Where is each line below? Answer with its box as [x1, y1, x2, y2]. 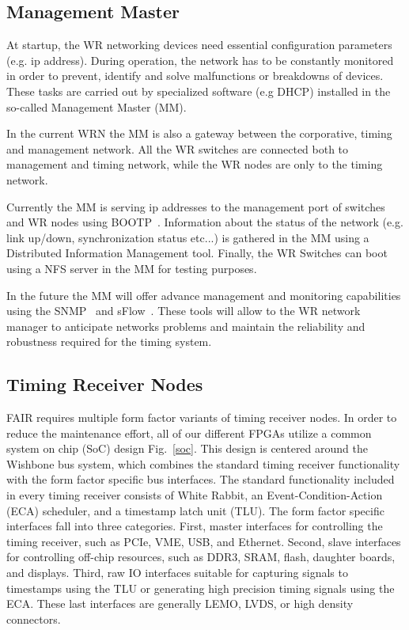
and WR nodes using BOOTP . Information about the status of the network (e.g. [6, 214, 403, 230]
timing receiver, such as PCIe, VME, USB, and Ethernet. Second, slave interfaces [6, 533, 401, 549]
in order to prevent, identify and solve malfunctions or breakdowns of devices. [6, 67, 384, 84]
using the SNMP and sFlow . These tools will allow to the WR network [6, 302, 361, 319]
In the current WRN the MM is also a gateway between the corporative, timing [6, 125, 392, 142]
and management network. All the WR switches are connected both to [6, 140, 349, 157]
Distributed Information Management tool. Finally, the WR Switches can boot [6, 245, 388, 261]
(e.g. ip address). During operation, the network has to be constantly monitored [6, 51, 394, 68]
